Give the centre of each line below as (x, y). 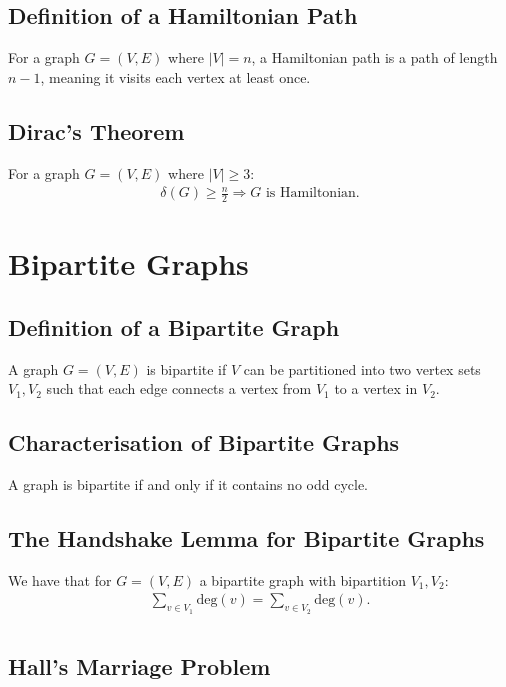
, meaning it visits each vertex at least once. (175, 76)
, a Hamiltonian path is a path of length (374, 57)
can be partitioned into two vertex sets (362, 368)
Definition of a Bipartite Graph (174, 326)
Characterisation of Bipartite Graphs (204, 442)
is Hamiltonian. (312, 193)
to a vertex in (376, 388)
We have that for (60, 579)
